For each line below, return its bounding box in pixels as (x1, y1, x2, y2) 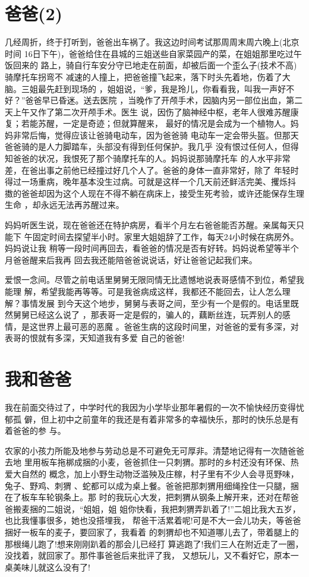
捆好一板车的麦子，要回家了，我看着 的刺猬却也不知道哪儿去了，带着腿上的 (5, 526, 299, 538)
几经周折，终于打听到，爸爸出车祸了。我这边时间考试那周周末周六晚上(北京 (5, 36, 299, 48)
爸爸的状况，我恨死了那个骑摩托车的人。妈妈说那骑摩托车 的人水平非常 (12, 152, 291, 165)
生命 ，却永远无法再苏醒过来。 (5, 198, 124, 211)
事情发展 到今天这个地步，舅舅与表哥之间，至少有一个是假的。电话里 (21, 297, 291, 309)
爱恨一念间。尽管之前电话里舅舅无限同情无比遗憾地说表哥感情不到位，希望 (5, 273, 296, 286)
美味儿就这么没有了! (12, 560, 90, 573)
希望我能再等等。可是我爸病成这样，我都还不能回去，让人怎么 (40, 285, 282, 297)
